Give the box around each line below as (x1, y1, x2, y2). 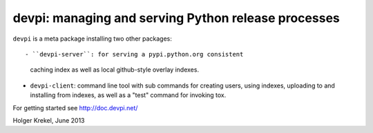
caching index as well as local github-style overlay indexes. (30, 65, 200, 74)
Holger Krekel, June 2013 (12, 116, 85, 124)
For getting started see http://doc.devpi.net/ (12, 103, 138, 112)
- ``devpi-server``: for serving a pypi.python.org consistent (25, 50, 244, 58)
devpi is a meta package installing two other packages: (12, 34, 173, 43)
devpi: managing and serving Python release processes (12, 10, 340, 25)
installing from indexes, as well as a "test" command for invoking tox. (30, 91, 227, 99)
